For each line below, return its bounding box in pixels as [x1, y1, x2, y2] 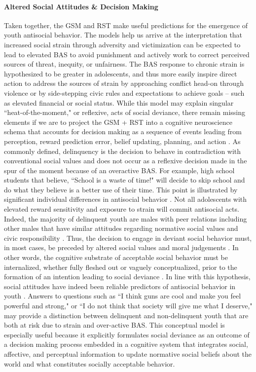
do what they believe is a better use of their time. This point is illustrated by [4, 184, 238, 194]
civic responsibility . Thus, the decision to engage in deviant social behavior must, [4, 232, 252, 243]
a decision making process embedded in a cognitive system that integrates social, [4, 339, 248, 349]
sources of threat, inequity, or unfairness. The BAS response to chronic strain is [4, 59, 245, 69]
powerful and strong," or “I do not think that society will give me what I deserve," [4, 300, 253, 311]
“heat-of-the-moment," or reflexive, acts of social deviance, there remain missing [4, 107, 246, 117]
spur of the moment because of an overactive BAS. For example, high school [4, 165, 235, 175]
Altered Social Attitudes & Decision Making [4, 1, 158, 11]
